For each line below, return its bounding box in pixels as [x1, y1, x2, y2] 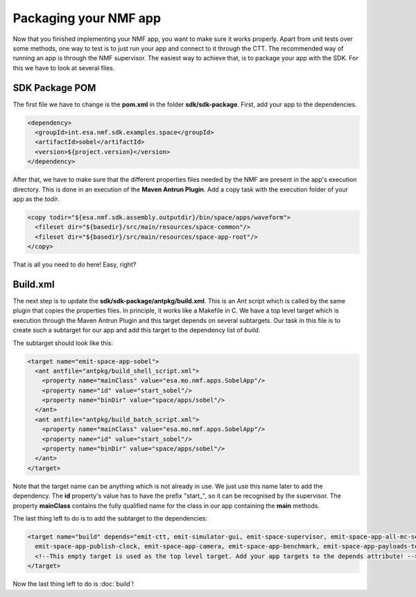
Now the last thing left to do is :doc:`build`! [12, 580, 135, 588]
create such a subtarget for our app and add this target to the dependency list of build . [12, 326, 261, 335]
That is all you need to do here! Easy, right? [12, 260, 137, 269]
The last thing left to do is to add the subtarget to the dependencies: [12, 514, 207, 522]
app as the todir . [12, 194, 60, 203]
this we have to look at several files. [12, 63, 115, 72]
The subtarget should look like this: [12, 339, 114, 347]
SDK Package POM [12, 82, 96, 94]
